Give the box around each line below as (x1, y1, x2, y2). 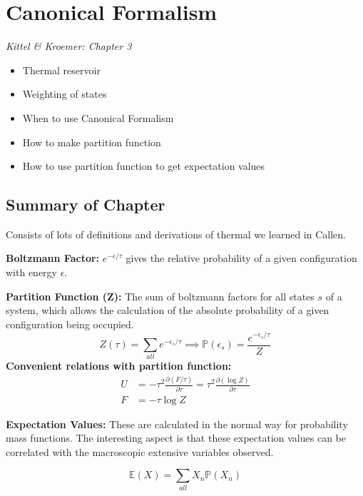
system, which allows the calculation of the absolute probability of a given (6, 303, 329, 318)
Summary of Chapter (6, 193, 165, 216)
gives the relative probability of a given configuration (126, 250, 357, 265)
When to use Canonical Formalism (22, 110, 174, 125)
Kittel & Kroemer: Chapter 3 (6, 39, 132, 54)
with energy (6, 265, 57, 280)
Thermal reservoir (22, 62, 101, 77)
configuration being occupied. (6, 316, 134, 331)
